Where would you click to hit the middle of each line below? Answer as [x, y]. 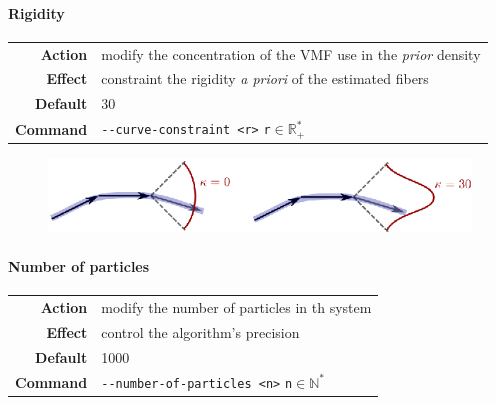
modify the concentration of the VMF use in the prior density [291, 53]
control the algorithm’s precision [200, 331]
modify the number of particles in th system [236, 307]
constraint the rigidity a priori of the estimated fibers [265, 78]
